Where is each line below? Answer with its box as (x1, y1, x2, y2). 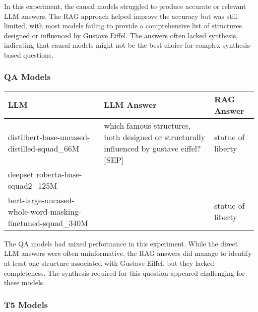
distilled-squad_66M (8, 142, 79, 154)
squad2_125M (8, 179, 58, 191)
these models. (4, 277, 45, 288)
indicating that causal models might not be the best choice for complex (4, 40, 221, 50)
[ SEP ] (104, 154, 124, 165)
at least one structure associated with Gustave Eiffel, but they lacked (4, 257, 214, 268)
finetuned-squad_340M (8, 217, 88, 229)
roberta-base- (36, 168, 82, 180)
